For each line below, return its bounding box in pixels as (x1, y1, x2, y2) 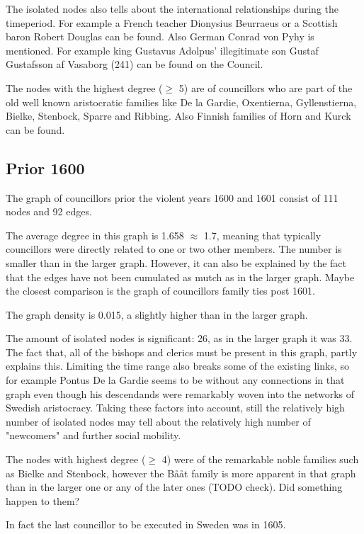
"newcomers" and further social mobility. (6, 428, 181, 443)
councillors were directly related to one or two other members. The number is (6, 242, 342, 256)
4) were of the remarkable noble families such (161, 452, 359, 467)
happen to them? (6, 493, 80, 508)
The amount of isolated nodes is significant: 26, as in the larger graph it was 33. (6, 331, 353, 346)
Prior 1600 (6, 157, 85, 178)
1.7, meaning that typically (203, 227, 322, 242)
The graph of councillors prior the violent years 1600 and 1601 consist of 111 (6, 190, 339, 205)
